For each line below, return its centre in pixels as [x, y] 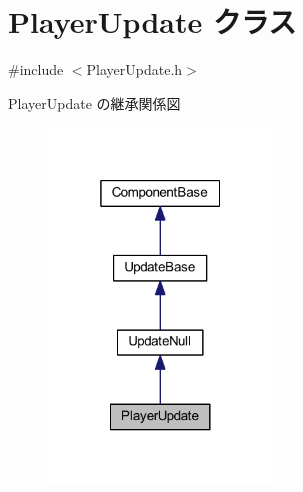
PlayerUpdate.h [134, 69]
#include [36, 69]
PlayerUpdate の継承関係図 [94, 102]
